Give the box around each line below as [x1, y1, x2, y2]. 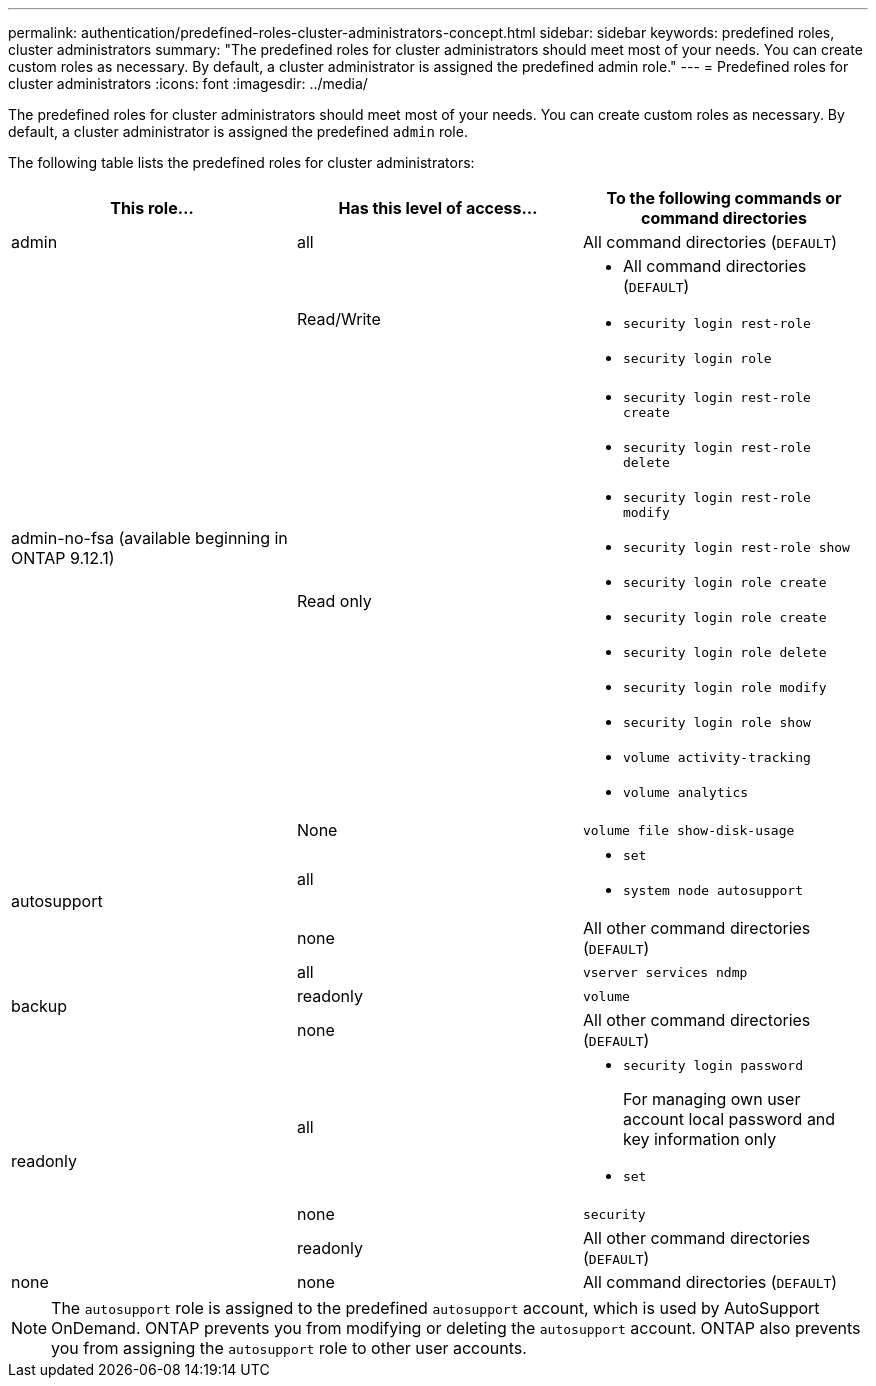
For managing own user [622, 1089, 801, 1109]
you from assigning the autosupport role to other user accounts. [51, 1338, 527, 1358]
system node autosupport [622, 883, 803, 898]
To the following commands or [606, 188, 842, 208]
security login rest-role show [622, 540, 850, 555]
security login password [622, 1058, 803, 1073]
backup [11, 996, 68, 1016]
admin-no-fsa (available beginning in [11, 528, 288, 548]
